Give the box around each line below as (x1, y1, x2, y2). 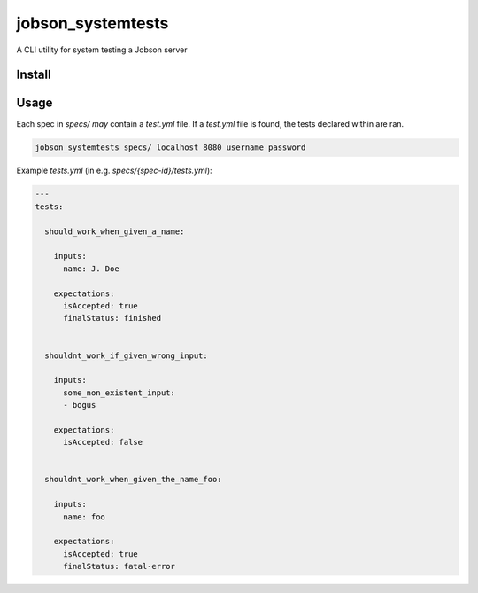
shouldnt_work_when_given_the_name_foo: (44, 474, 222, 485)
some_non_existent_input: (63, 387, 176, 398)
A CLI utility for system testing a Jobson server (16, 44, 188, 55)
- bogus (63, 400, 96, 410)
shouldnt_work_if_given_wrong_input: (44, 350, 208, 361)
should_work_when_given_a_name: (44, 226, 185, 237)
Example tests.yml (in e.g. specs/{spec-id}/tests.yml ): (16, 165, 212, 176)
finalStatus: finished (63, 313, 162, 324)
